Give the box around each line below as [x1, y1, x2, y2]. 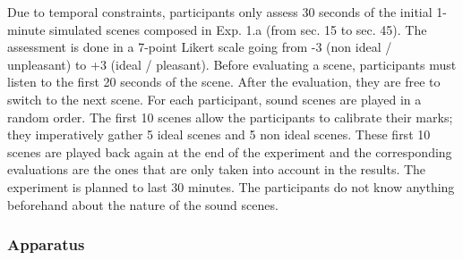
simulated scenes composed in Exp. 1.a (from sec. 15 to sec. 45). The [49, 20, 427, 38]
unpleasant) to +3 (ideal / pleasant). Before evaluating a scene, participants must [7, 55, 457, 73]
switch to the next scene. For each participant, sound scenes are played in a [7, 89, 422, 108]
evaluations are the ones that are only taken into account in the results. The [7, 160, 426, 179]
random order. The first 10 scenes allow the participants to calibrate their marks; [7, 107, 453, 126]
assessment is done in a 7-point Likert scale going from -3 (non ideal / [7, 38, 392, 56]
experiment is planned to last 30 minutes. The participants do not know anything [7, 177, 455, 196]
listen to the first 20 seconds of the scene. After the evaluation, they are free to [7, 72, 441, 91]
